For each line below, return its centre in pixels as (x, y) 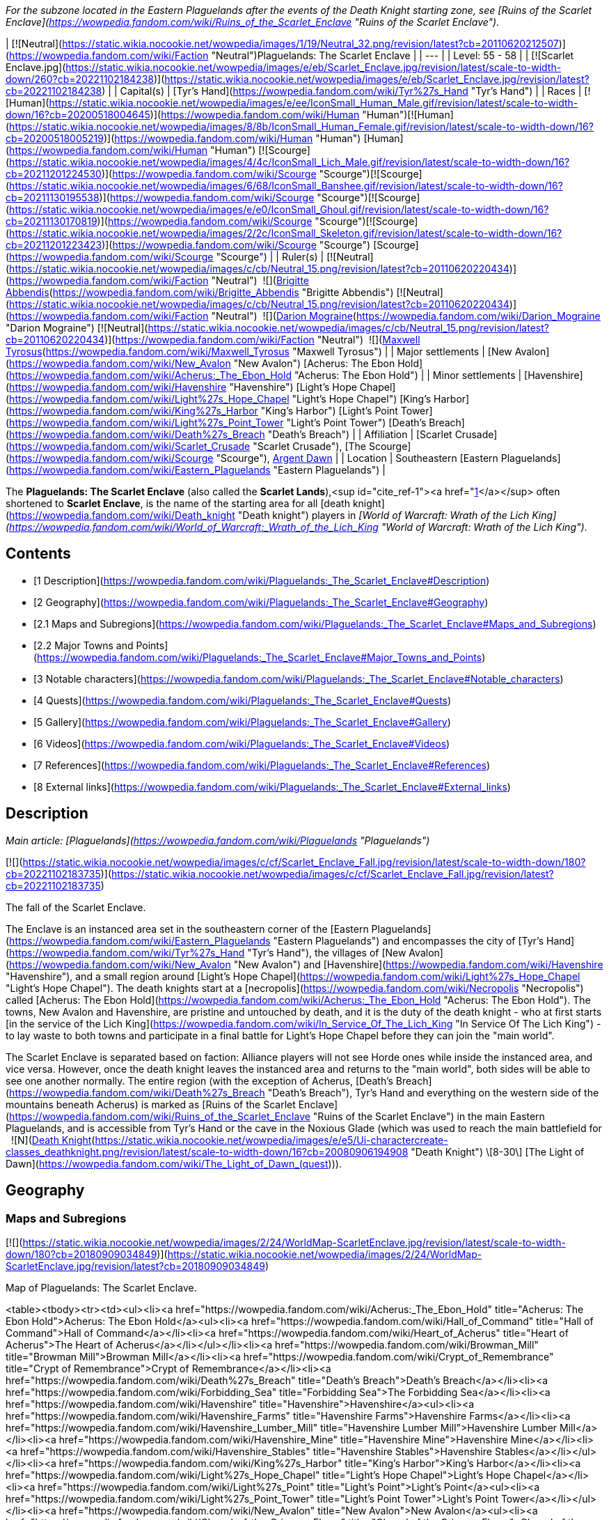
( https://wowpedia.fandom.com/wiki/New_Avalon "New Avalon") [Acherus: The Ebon (200, 363)
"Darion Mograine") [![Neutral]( (77, 328)
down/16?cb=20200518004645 (78, 115)
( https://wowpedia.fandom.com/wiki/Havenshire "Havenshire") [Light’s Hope (181, 387)
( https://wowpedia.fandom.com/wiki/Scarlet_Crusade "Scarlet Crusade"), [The (186, 446)
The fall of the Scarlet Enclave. (76, 907)
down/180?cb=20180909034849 (81, 1254)
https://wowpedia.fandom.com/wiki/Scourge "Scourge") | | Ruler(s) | (167, 257)
